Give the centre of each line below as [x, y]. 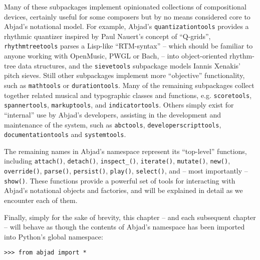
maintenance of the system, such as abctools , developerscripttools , [113, 124]
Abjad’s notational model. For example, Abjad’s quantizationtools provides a [126, 26]
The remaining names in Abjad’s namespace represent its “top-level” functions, [125, 151]
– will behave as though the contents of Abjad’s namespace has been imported [124, 227]
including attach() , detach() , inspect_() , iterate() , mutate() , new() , [117, 161]
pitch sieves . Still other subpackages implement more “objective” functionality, [124, 75]
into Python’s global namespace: [54, 236]
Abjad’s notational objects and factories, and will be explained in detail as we [123, 190]
